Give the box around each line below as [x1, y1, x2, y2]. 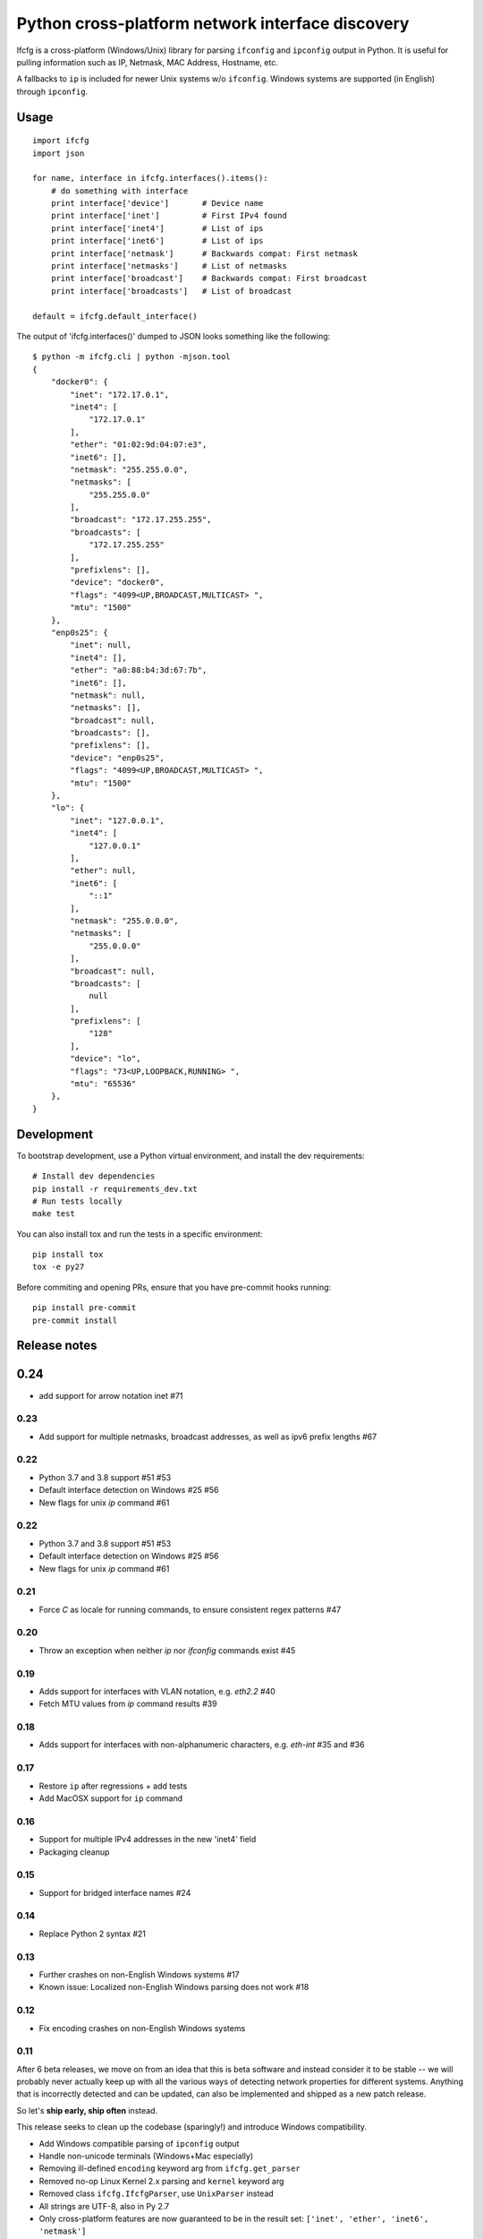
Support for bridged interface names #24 [38, 1887, 191, 1898]
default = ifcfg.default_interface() [32, 311, 199, 322]
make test [32, 1209, 75, 1219]
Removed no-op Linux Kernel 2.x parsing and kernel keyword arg [38, 2175, 284, 2186]
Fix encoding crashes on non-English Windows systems [38, 2022, 246, 2033]
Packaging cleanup [38, 1846, 110, 1857]
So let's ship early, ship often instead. [16, 2105, 158, 2115]
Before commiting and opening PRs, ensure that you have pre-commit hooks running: [16, 1282, 332, 1292]
